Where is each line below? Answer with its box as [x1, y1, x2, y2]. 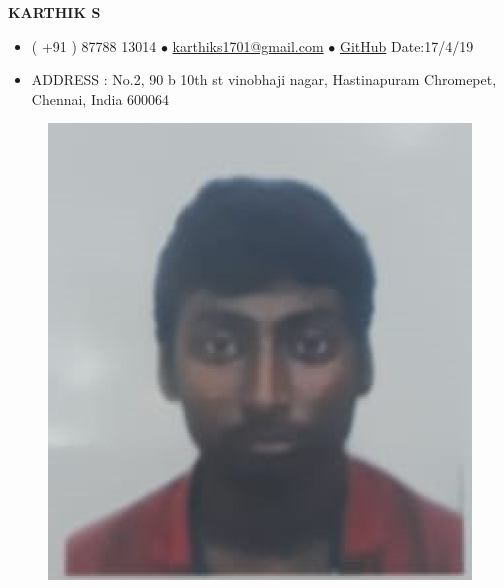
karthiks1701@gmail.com [172, 35, 324, 56]
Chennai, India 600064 [31, 88, 170, 109]
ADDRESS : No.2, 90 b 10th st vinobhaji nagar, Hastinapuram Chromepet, [31, 69, 497, 90]
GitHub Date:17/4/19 [339, 35, 474, 56]
